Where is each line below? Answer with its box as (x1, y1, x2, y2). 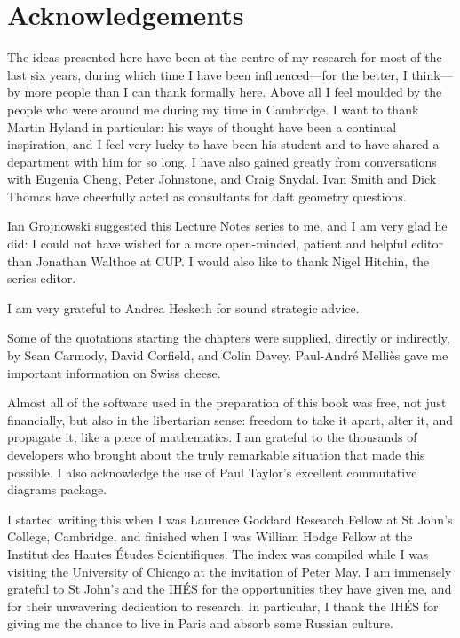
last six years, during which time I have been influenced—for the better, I (7, 65, 408, 83)
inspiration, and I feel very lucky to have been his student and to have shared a (7, 135, 440, 154)
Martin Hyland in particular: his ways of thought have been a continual (7, 117, 397, 136)
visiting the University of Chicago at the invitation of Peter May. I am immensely (7, 562, 452, 580)
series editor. (7, 269, 76, 287)
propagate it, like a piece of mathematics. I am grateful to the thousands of (7, 428, 417, 446)
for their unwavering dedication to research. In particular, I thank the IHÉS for (7, 596, 439, 615)
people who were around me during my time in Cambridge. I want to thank (7, 99, 419, 118)
